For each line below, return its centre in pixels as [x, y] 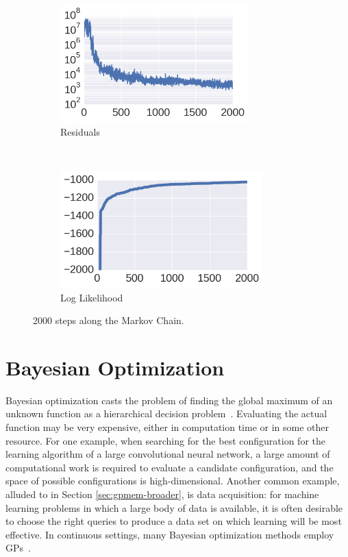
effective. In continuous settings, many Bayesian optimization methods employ [170, 534]
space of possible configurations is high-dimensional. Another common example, [173, 481]
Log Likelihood [92, 297]
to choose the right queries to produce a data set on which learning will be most [174, 521]
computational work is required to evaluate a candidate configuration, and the [170, 467]
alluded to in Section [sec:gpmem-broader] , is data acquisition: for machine [162, 494]
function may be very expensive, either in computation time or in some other [167, 427]
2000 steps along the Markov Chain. [109, 320]
